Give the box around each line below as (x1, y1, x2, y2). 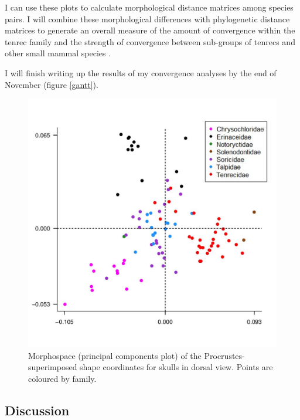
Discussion (5, 401, 70, 419)
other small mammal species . (5, 47, 111, 59)
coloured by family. (28, 372, 97, 384)
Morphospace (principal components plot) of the (28, 349, 202, 361)
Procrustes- (204, 349, 245, 361)
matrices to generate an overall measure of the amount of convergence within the (5, 24, 295, 36)
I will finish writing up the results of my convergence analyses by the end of (5, 66, 277, 79)
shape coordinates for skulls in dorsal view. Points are (80, 361, 273, 373)
